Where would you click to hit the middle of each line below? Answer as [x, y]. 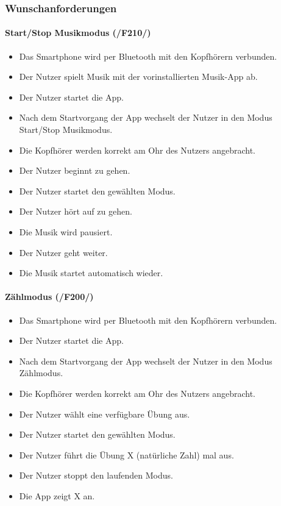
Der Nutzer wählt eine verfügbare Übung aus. [105, 414]
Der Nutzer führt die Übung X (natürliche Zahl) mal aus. [126, 454]
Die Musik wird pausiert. [66, 231]
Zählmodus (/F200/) [49, 297]
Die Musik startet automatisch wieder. [91, 273]
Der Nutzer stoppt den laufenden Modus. [96, 475]
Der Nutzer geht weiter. [63, 252]
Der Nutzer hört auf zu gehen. [76, 211]
